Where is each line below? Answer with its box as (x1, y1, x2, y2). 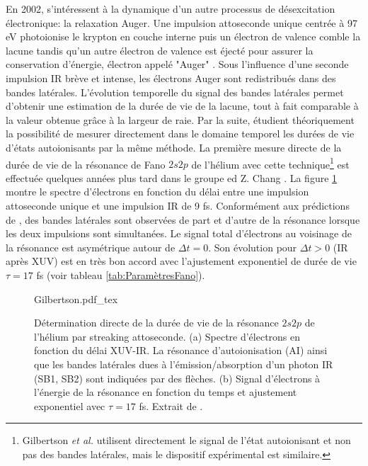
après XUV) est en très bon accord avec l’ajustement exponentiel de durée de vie (6, 254, 357, 268)
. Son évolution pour (208, 239, 297, 254)
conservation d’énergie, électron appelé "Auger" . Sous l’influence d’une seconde (6, 57, 349, 72)
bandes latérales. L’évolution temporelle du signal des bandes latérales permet (6, 84, 344, 99)
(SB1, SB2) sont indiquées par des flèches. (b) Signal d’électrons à (34, 370, 321, 385)
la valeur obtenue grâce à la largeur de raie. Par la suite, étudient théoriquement (6, 112, 355, 127)
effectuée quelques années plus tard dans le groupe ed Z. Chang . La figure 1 (6, 170, 338, 185)
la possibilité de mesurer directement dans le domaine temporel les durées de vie (6, 126, 355, 141)
